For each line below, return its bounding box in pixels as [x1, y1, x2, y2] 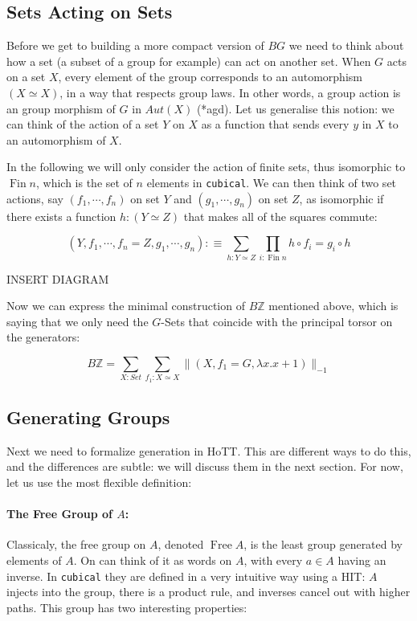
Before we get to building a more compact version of [6, 37, 264, 54]
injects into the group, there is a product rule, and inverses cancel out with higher [6, 583, 411, 600]
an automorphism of [6, 131, 106, 148]
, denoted [157, 536, 204, 553]
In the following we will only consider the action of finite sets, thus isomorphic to [6, 158, 406, 175]
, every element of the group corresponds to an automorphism [58, 68, 362, 85]
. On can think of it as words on [73, 552, 232, 569]
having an [337, 552, 386, 569]
